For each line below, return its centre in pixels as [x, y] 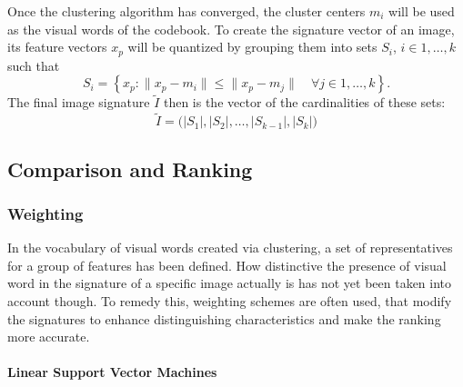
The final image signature [79, 102]
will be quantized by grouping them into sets [252, 47]
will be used [422, 11]
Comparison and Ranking [130, 169]
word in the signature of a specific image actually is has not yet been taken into [230, 283]
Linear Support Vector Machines [112, 372]
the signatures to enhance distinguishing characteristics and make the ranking [224, 318]
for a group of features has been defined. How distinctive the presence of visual [227, 265]
